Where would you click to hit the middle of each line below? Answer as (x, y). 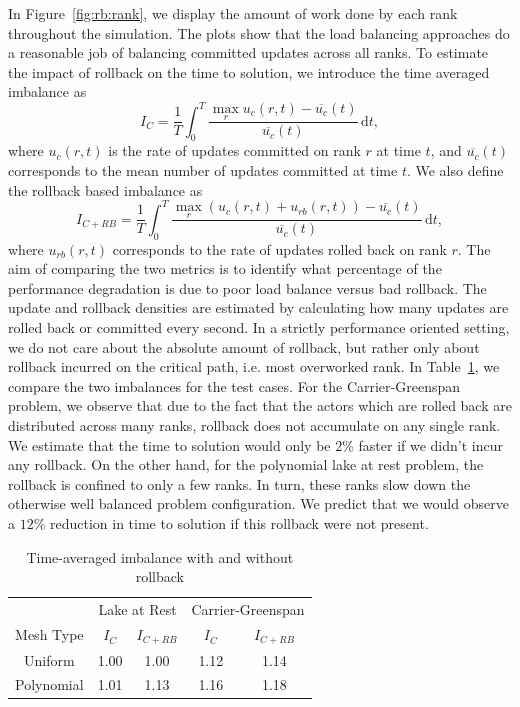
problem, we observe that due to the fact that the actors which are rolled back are (260, 405)
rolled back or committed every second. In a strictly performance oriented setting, (259, 327)
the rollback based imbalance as (105, 189)
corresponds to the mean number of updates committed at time (203, 170)
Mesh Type (49, 634)
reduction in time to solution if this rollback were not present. (239, 522)
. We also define (455, 170)
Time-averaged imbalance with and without (160, 556)
